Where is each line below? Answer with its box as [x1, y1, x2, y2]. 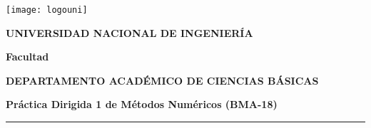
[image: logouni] [6, 5, 88, 15]
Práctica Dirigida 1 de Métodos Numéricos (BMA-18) [6, 97, 278, 112]
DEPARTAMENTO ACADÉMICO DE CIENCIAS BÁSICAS [6, 73, 319, 87]
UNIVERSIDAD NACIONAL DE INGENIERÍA [6, 25, 253, 40]
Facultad [6, 49, 49, 64]
